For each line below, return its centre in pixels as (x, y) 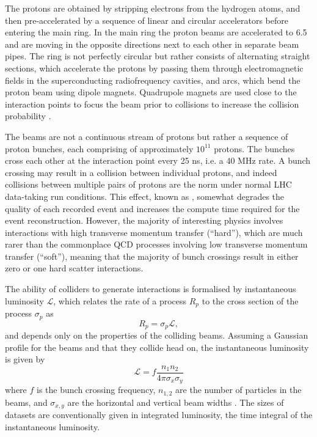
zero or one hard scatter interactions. (74, 268)
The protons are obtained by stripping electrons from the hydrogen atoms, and (153, 8)
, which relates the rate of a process (120, 300)
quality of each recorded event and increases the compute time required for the (152, 208)
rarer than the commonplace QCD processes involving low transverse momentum (156, 244)
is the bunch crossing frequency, (96, 390)
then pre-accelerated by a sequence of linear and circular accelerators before (147, 20)
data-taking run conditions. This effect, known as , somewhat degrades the (145, 196)
